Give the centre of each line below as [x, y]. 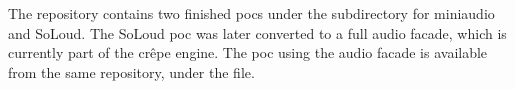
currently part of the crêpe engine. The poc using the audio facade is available [248, 52]
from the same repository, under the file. [131, 71]
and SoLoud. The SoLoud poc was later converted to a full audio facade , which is [257, 32]
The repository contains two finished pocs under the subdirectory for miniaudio [251, 13]
